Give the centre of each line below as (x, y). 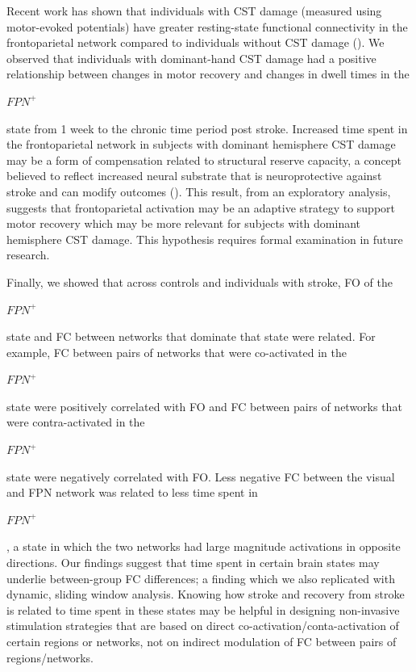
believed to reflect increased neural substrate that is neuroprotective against (194, 176)
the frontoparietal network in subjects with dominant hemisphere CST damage (201, 144)
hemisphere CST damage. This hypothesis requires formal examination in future (205, 239)
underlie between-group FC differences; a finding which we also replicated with (201, 578)
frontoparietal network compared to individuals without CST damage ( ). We (196, 42)
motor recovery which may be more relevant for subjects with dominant (184, 223)
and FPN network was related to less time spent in (132, 492)
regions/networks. (50, 657)
